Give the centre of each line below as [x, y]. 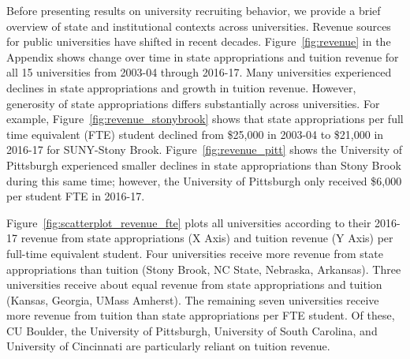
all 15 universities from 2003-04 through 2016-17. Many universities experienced [199, 72]
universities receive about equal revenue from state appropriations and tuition [194, 284]
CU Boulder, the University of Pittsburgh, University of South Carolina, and [192, 330]
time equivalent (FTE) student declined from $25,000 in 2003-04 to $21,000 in [195, 134]
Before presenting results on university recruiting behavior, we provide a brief [194, 10]
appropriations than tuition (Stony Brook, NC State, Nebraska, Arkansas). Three [204, 269]
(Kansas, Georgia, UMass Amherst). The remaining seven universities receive [193, 299]
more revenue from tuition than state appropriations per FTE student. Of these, [201, 315]
